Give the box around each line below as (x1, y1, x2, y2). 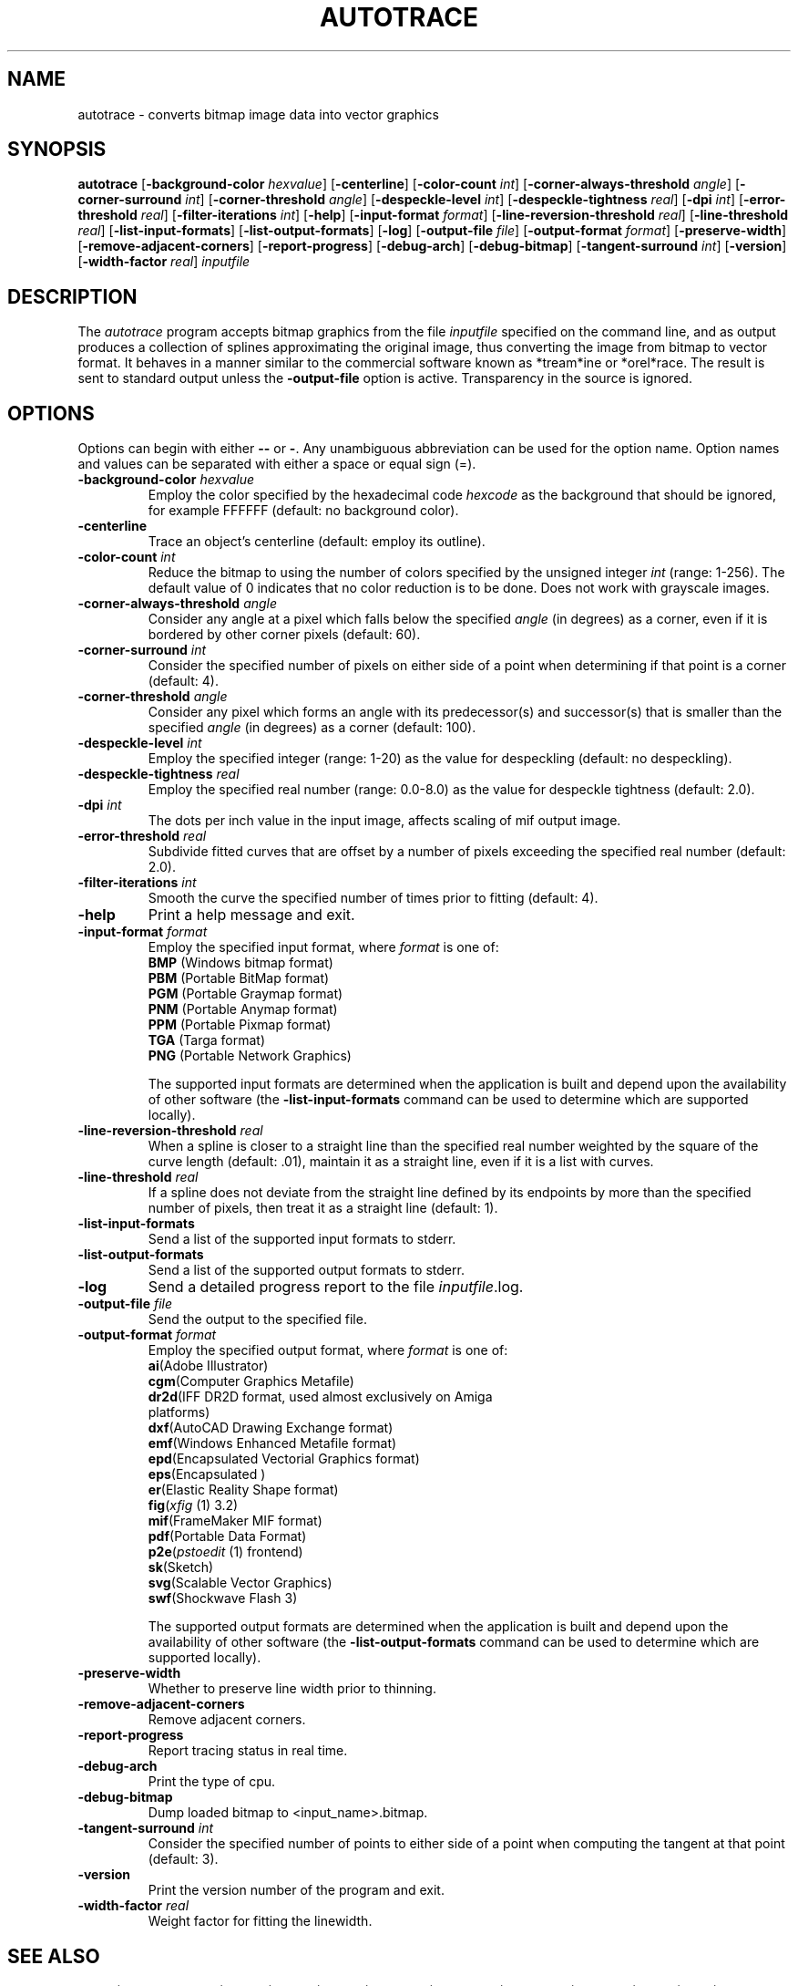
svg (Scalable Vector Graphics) (148, 1575, 332, 1591)
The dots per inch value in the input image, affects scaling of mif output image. (148, 812, 621, 829)
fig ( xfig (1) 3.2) (148, 1497, 239, 1514)
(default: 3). (148, 1851, 219, 1867)
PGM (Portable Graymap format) (148, 986, 343, 1002)
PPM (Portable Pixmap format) (148, 1017, 332, 1033)
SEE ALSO (7, 1944, 100, 1968)
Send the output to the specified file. (148, 1311, 367, 1328)
